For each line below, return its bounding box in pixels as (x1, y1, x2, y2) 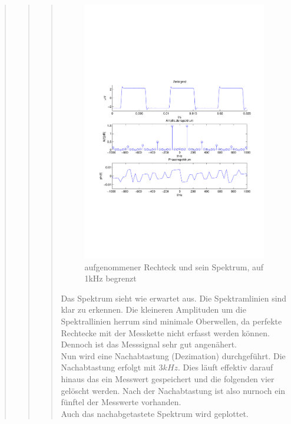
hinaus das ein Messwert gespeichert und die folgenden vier (61, 372, 275, 385)
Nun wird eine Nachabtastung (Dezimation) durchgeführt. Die (61, 349, 286, 362)
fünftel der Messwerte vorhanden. (61, 396, 181, 408)
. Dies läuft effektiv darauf (178, 361, 273, 373)
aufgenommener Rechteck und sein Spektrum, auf (84, 260, 264, 273)
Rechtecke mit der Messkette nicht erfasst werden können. (61, 326, 270, 339)
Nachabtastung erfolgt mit (61, 361, 156, 373)
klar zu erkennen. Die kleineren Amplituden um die (61, 303, 246, 316)
